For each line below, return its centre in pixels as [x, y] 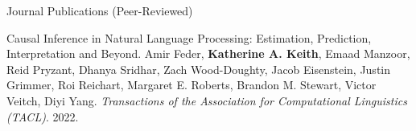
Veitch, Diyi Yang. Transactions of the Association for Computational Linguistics [207, 100]
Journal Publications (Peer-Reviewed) [100, 10]
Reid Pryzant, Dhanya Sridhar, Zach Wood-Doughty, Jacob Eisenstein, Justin [199, 69]
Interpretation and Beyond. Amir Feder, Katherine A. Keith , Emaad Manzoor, [208, 53]
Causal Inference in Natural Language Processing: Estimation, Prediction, [189, 37]
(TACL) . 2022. [43, 116]
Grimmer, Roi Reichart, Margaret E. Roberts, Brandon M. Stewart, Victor [192, 85]
